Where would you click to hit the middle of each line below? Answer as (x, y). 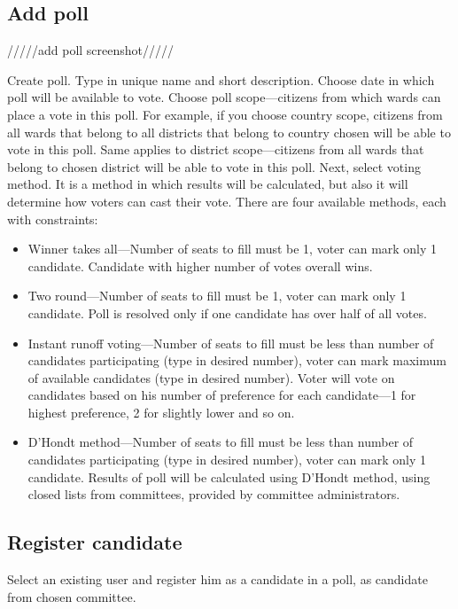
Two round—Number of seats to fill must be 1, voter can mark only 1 (217, 296)
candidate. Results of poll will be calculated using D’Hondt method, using (229, 476)
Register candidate (95, 542)
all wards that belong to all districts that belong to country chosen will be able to (229, 132)
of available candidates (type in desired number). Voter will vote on (211, 377)
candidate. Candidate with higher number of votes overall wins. (200, 265)
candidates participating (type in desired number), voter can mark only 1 (227, 460)
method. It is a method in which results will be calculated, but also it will (208, 184)
